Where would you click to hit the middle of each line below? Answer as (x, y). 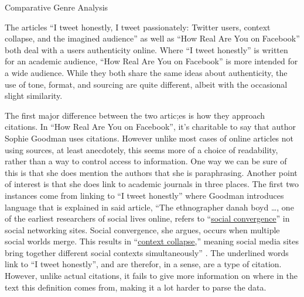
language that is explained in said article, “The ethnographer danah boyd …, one (149, 207)
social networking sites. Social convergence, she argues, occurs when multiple (142, 229)
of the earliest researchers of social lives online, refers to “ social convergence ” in (147, 218)
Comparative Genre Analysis (57, 7)
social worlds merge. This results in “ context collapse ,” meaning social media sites (152, 241)
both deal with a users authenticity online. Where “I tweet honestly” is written (146, 49)
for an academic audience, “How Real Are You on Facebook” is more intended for (151, 61)
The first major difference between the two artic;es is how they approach (135, 115)
